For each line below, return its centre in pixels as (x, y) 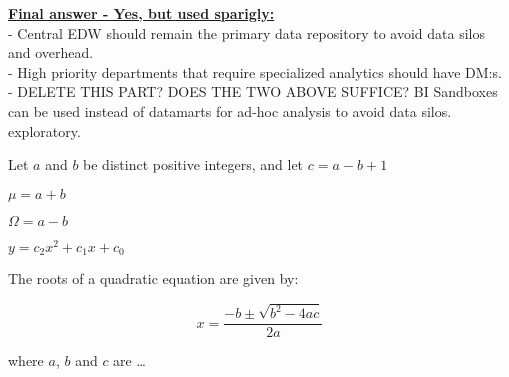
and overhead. (51, 52)
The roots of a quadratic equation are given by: (153, 278)
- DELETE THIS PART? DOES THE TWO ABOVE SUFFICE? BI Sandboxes (253, 91)
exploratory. (44, 130)
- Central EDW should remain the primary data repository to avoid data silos (246, 32)
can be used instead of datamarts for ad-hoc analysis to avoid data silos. (230, 110)
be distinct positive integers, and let (193, 164)
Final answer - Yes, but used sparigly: (141, 13)
